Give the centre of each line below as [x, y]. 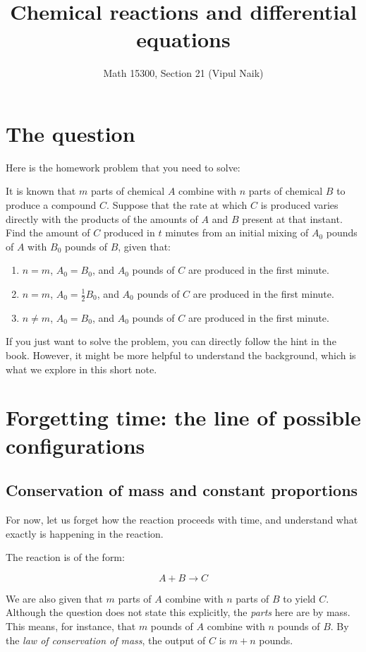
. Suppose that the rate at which [177, 205]
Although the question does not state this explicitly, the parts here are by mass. [178, 612]
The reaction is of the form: [65, 557]
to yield [299, 598]
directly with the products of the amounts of [102, 218]
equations [183, 39]
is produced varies [299, 205]
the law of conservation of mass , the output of [106, 640]
